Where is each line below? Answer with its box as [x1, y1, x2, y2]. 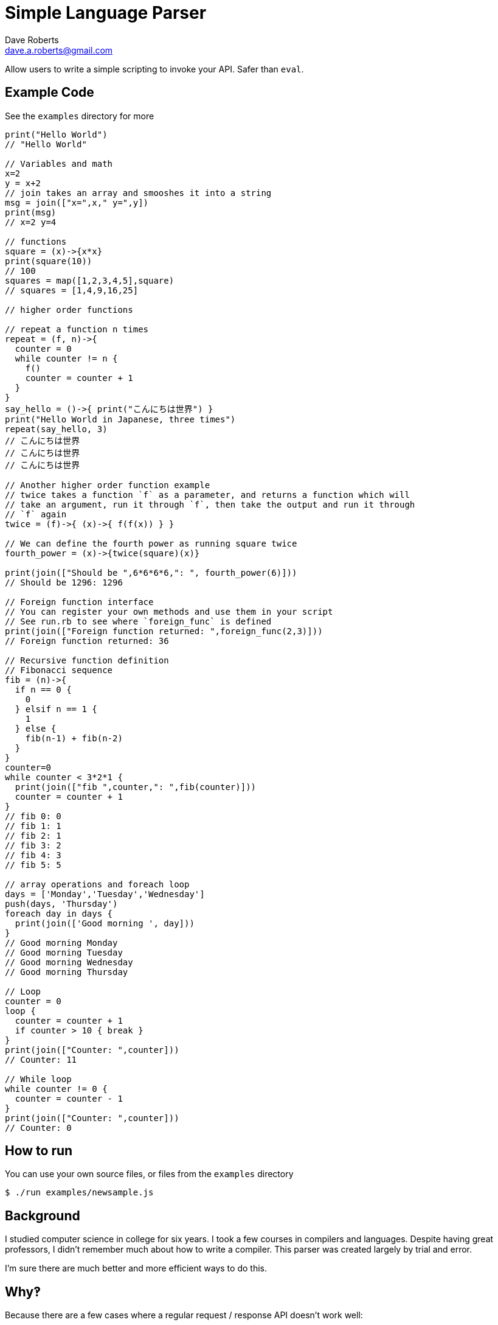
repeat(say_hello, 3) [5, 424, 108, 434]
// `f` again [5, 509, 67, 519]
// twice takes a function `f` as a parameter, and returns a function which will [5, 489, 410, 500]
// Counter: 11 [5, 1054, 77, 1065]
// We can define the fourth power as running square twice [5, 538, 297, 548]
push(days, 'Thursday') [5, 898, 118, 909]
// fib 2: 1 [5, 830, 61, 841]
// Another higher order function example [5, 480, 210, 490]
